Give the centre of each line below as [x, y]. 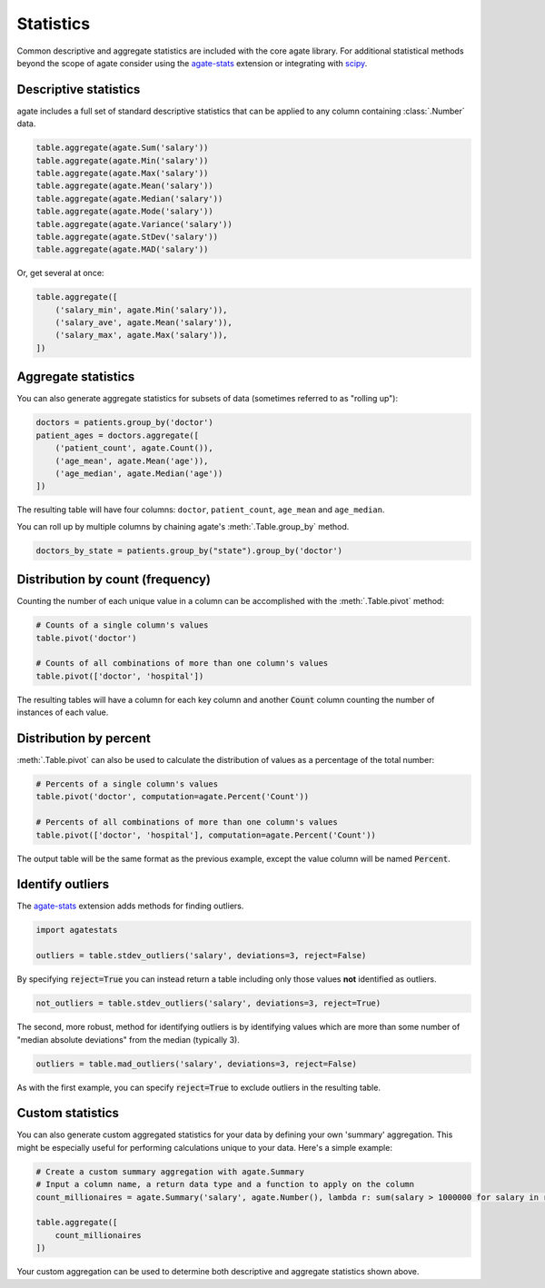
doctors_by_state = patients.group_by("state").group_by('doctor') [189, 550]
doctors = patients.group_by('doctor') [124, 423]
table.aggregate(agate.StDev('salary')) [127, 237]
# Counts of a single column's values [122, 625]
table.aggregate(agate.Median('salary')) [129, 198]
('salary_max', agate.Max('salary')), [141, 335]
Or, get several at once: [60, 273]
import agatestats [77, 930]
